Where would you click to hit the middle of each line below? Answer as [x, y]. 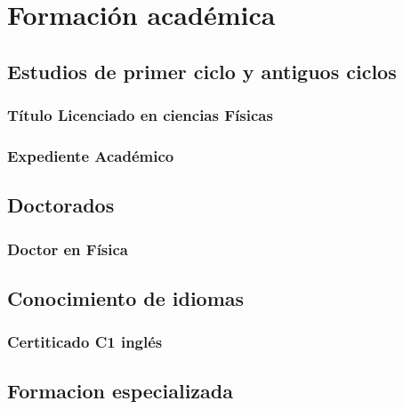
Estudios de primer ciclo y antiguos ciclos [202, 71]
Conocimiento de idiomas [126, 297]
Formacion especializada [120, 391]
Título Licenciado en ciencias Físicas [140, 115]
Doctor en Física [68, 249]
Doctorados [61, 205]
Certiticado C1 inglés [85, 342]
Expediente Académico [91, 155]
